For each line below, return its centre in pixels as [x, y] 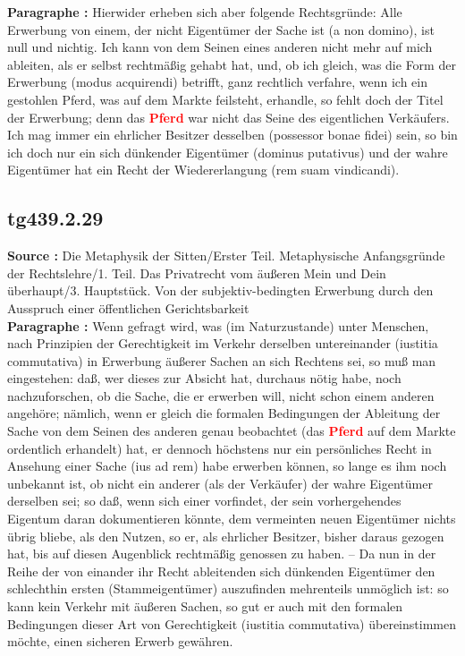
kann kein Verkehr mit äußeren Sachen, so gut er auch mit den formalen [205, 606]
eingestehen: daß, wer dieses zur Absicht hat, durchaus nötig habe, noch [204, 378]
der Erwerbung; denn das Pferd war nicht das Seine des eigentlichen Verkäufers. [228, 117]
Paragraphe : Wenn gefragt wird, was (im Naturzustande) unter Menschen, [218, 325]
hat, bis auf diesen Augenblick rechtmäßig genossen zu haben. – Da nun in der [222, 554]
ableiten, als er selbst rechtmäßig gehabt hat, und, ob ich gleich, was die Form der [232, 64]
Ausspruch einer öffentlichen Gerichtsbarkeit [128, 307]
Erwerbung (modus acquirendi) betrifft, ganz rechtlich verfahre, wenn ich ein [217, 82]
